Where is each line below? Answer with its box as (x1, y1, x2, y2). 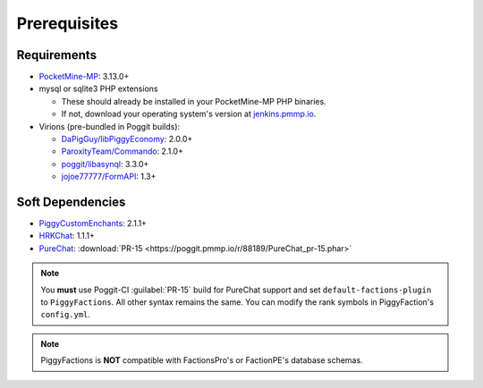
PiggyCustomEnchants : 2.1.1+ (38, 218, 148, 229)
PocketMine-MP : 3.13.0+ (38, 72, 130, 82)
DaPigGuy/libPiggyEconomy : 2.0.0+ (61, 134, 193, 145)
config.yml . (40, 309, 91, 320)
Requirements (16, 47, 97, 63)
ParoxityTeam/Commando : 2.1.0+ (61, 146, 183, 156)
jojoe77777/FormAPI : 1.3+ (61, 171, 157, 182)
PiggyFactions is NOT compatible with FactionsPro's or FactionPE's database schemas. (40, 355, 363, 366)
